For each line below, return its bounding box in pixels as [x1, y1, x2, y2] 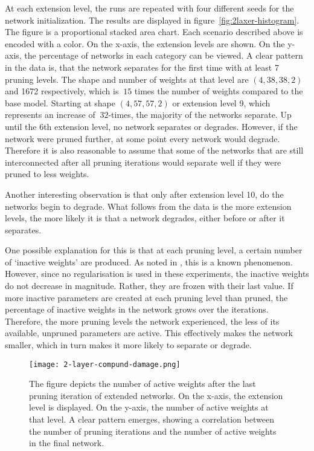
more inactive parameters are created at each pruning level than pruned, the [5, 291, 288, 303]
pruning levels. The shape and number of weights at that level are [5, 73, 249, 85]
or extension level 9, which [172, 96, 271, 109]
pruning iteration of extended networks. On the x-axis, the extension [29, 389, 283, 401]
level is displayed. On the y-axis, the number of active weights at [29, 401, 269, 414]
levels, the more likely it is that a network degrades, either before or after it [5, 212, 285, 224]
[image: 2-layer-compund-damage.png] [29, 360, 181, 369]
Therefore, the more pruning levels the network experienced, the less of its [5, 314, 280, 327]
